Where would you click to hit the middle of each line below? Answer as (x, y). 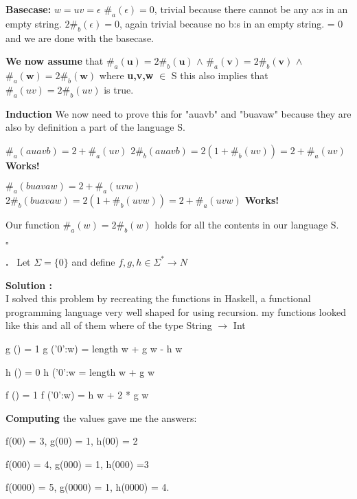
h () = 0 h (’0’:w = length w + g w (80, 371)
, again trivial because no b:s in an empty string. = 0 (231, 23)
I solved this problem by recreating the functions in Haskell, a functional (158, 298)
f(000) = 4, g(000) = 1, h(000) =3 (77, 464)
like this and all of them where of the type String (109, 325)
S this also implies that (220, 75)
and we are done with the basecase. (80, 38)
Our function (33, 225)
